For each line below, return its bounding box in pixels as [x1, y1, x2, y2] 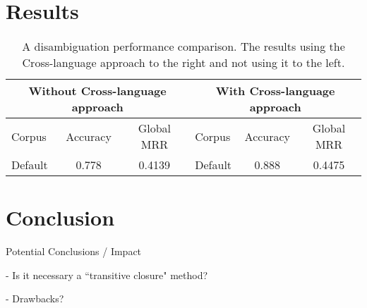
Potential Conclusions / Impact [6, 244, 142, 259]
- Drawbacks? [6, 291, 64, 306]
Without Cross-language [28, 82, 167, 99]
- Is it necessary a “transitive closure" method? [6, 267, 208, 282]
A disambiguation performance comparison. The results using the [22, 38, 345, 55]
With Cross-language [215, 82, 335, 99]
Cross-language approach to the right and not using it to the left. [22, 54, 345, 71]
